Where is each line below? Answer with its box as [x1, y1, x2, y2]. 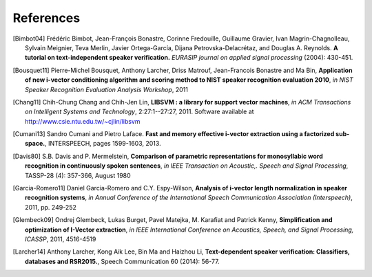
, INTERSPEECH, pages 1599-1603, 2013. [45, 140, 161, 148]
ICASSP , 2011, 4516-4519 [25, 234, 96, 243]
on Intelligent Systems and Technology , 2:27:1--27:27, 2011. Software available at [25, 107, 254, 116]
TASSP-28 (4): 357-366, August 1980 [25, 171, 131, 179]
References [12, 10, 81, 25]
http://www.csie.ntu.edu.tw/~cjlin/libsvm [25, 117, 141, 125]
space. [25, 140, 45, 148]
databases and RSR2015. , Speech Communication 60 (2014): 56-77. [25, 257, 220, 265]
